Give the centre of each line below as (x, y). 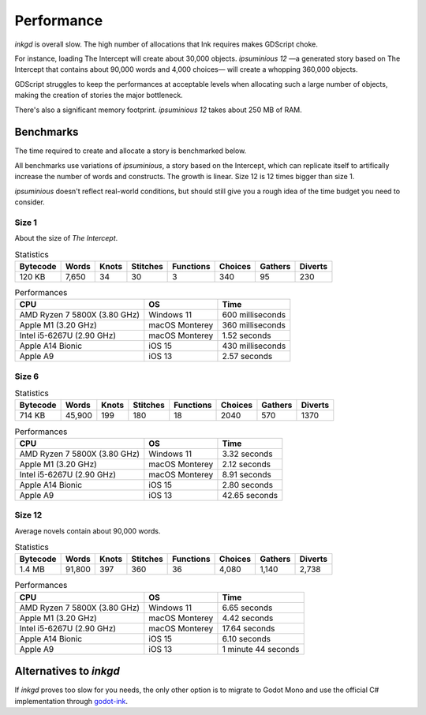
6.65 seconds (247, 608)
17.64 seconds (248, 628)
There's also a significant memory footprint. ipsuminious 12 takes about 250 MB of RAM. (159, 110)
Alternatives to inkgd (67, 671)
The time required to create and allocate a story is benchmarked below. (131, 151)
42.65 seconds (250, 495)
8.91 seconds (247, 474)
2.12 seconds (247, 464)
